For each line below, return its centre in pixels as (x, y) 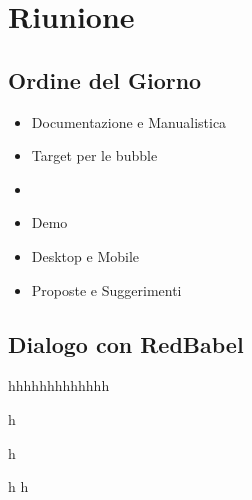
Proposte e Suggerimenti (106, 289)
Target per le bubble (94, 155)
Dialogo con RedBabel (126, 343)
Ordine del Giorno (105, 79)
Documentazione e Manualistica (129, 121)
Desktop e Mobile (85, 255)
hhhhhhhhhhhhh (59, 385)
